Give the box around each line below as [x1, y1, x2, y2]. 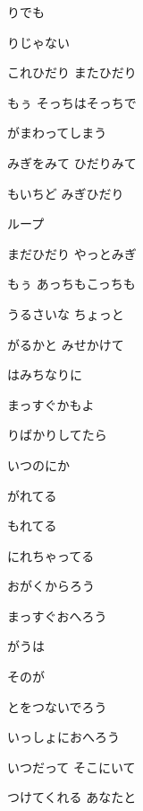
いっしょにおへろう [7, 727, 120, 746]
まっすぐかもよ [7, 395, 95, 414]
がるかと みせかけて [7, 334, 124, 353]
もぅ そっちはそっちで [7, 93, 137, 111]
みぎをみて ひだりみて [7, 153, 137, 172]
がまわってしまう [7, 123, 107, 142]
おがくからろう [7, 576, 95, 595]
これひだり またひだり [7, 63, 137, 82]
